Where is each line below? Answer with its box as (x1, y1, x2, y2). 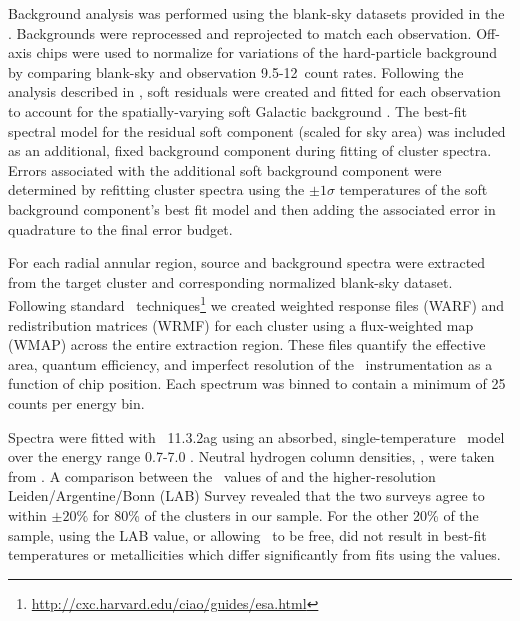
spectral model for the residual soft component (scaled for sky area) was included (8, 120, 506, 141)
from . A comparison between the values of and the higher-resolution (8, 465, 436, 486)
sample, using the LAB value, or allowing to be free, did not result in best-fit (8, 524, 487, 545)
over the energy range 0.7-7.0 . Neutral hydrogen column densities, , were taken (8, 446, 495, 467)
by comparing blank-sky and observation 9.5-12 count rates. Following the (8, 61, 464, 82)
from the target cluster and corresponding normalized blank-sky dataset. (8, 271, 453, 292)
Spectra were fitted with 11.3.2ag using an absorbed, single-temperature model (8, 426, 505, 447)
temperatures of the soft (339, 179, 488, 200)
